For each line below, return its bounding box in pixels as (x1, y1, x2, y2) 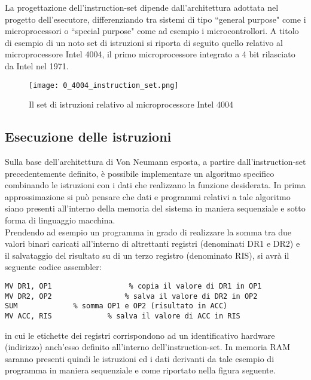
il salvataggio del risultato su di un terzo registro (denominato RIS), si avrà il (5, 249, 289, 261)
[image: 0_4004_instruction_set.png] (29, 81, 179, 90)
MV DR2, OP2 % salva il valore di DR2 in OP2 (5, 292, 258, 301)
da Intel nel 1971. (5, 59, 69, 72)
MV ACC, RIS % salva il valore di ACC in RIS (5, 311, 240, 320)
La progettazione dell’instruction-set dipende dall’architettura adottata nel (5, 1, 279, 13)
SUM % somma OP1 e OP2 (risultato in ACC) (5, 302, 228, 311)
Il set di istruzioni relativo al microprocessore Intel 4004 (29, 98, 233, 111)
